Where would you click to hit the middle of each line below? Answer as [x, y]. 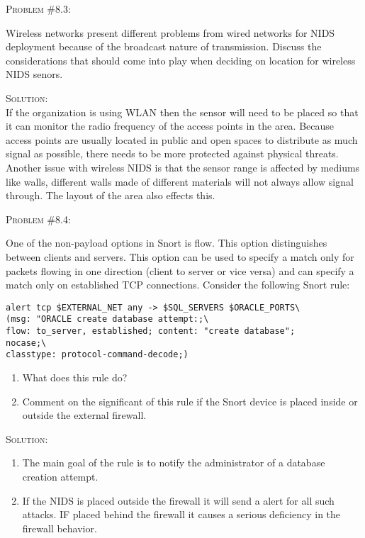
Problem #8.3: [38, 9]
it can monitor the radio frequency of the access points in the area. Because [170, 126]
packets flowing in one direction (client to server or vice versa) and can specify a [180, 270]
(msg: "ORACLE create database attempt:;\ [107, 319]
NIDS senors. [34, 74]
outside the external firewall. [84, 415]
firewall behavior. [60, 528]
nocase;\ [26, 343]
